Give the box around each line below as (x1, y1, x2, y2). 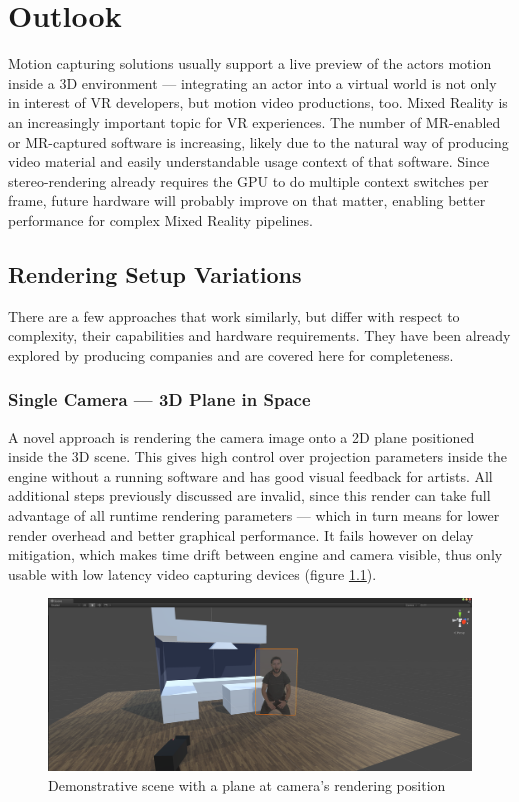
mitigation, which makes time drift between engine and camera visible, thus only (8, 544, 503, 565)
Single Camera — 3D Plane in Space (8, 387, 311, 412)
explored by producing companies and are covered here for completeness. (8, 344, 454, 365)
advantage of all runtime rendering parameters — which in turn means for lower (8, 505, 500, 526)
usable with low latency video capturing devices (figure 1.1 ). (8, 563, 377, 584)
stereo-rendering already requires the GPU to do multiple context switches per (8, 170, 489, 191)
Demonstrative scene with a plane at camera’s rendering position (48, 774, 446, 795)
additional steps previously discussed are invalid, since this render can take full (8, 485, 491, 506)
